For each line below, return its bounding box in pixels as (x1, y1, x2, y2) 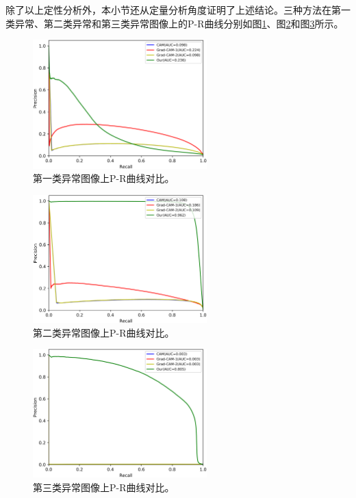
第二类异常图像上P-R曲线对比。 (33, 325, 175, 339)
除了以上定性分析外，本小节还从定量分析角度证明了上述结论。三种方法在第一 (5, 3, 351, 16)
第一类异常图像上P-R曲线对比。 (33, 171, 175, 185)
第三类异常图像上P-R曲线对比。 (33, 480, 175, 494)
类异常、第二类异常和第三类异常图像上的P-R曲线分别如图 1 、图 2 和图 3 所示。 (5, 16, 344, 30)
